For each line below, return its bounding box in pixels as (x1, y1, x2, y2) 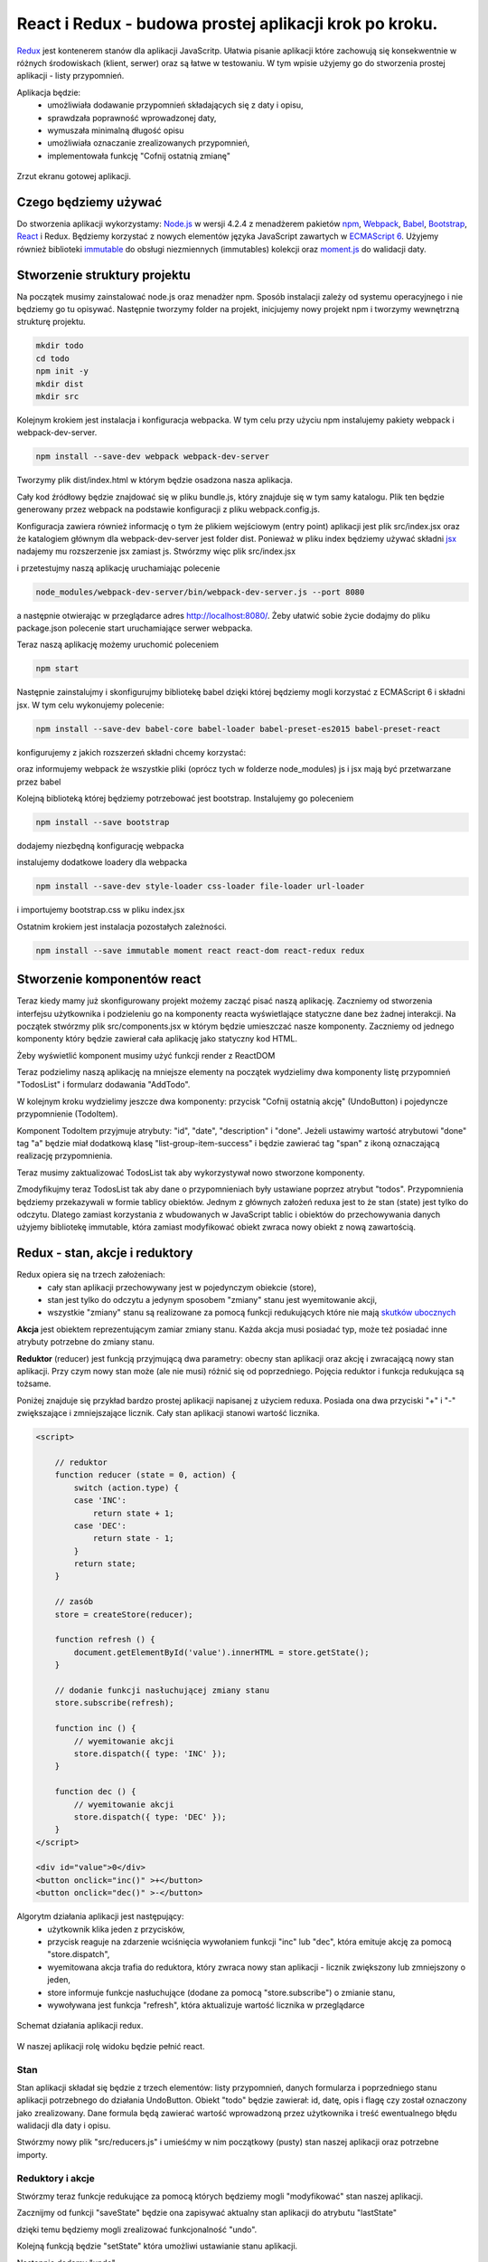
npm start (35, 663, 80, 674)
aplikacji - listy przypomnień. (16, 71, 125, 81)
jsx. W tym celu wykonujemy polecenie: (16, 699, 164, 710)
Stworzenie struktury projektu (16, 267, 192, 282)
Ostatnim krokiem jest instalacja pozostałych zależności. (16, 921, 228, 932)
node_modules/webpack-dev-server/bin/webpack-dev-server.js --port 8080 (35, 586, 365, 597)
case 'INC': (73, 1496, 127, 1506)
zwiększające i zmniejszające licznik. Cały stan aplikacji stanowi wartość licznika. (16, 1408, 320, 1419)
